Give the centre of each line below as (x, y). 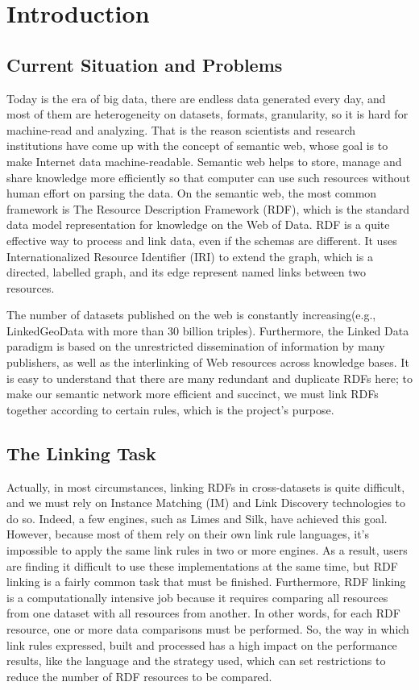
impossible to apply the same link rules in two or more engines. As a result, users (207, 550)
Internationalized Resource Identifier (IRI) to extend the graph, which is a (190, 256)
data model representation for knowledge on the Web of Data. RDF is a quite (198, 224)
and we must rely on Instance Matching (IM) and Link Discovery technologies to (206, 503)
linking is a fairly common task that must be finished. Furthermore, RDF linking (206, 582)
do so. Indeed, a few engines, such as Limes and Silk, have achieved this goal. (197, 518)
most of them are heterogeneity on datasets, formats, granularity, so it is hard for (207, 114)
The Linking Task (81, 453)
